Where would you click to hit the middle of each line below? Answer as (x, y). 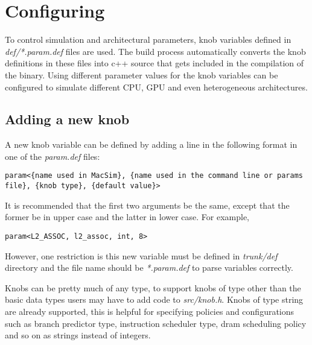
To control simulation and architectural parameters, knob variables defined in (148, 40)
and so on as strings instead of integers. (78, 335)
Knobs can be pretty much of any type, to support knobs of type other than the (153, 287)
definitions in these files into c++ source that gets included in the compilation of (154, 63)
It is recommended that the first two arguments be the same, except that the (147, 205)
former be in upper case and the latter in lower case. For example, (127, 217)
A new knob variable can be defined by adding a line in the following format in (151, 144)
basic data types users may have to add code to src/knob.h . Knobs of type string (154, 299)
